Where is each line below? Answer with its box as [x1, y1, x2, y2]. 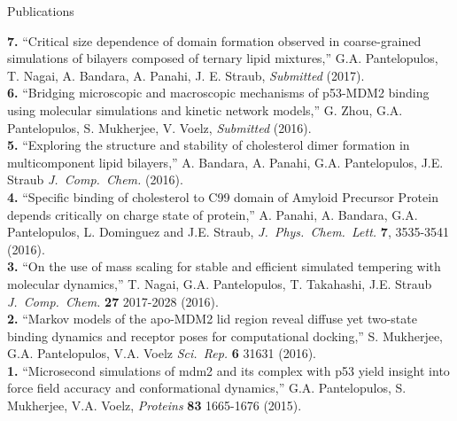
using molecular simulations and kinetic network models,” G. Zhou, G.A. [7, 100, 403, 119]
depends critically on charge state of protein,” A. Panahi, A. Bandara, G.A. [7, 205, 418, 223]
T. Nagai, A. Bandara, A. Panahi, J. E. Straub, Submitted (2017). [7, 66, 365, 84]
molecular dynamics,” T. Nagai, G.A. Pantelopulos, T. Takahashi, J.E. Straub [7, 274, 432, 292]
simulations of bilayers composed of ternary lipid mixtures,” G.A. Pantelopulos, [7, 49, 438, 67]
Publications [7, 2, 74, 19]
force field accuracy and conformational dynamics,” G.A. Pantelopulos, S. [7, 378, 407, 397]
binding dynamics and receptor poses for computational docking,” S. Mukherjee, [7, 326, 443, 345]
